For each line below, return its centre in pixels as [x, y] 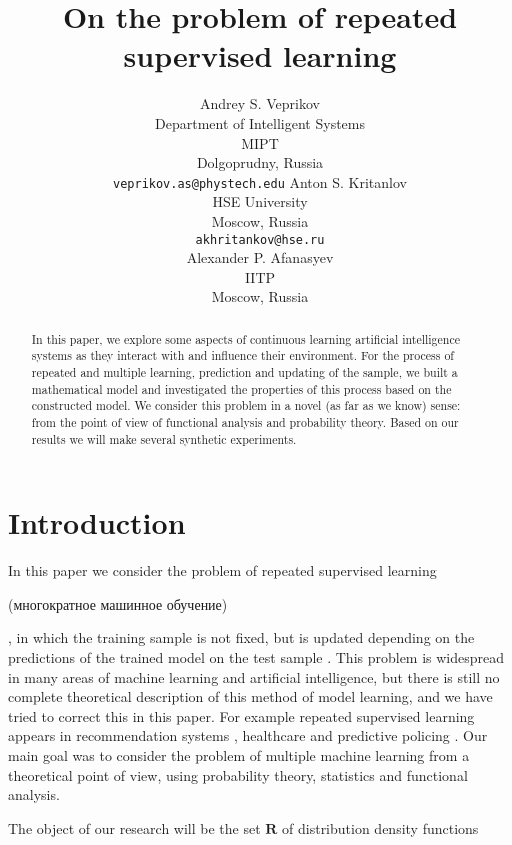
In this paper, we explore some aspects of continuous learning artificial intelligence [245, 338]
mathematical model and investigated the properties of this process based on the [241, 388]
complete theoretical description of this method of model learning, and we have [250, 696]
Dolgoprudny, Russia [260, 162]
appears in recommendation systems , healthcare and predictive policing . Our [248, 735]
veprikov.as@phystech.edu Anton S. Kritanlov [260, 181]
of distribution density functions [380, 827]
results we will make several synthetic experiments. [164, 438]
